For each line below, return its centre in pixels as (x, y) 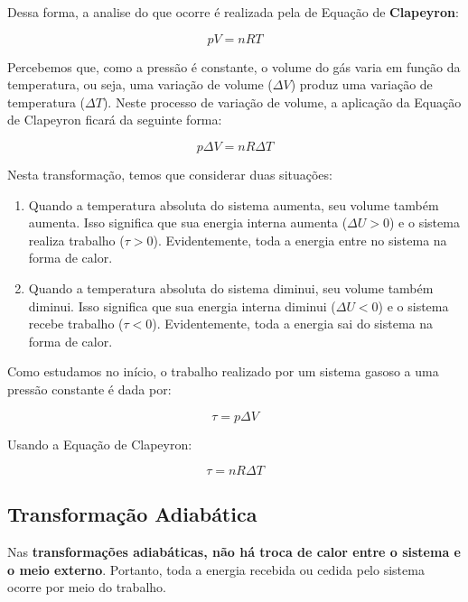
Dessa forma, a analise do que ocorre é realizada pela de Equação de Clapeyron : (233, 12)
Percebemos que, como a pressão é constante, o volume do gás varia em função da (234, 66)
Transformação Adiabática (132, 514)
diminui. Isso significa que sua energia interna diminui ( (182, 306)
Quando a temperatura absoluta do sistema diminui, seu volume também (231, 287)
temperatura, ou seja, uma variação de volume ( (140, 84)
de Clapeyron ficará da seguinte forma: (115, 120)
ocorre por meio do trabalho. (87, 587)
